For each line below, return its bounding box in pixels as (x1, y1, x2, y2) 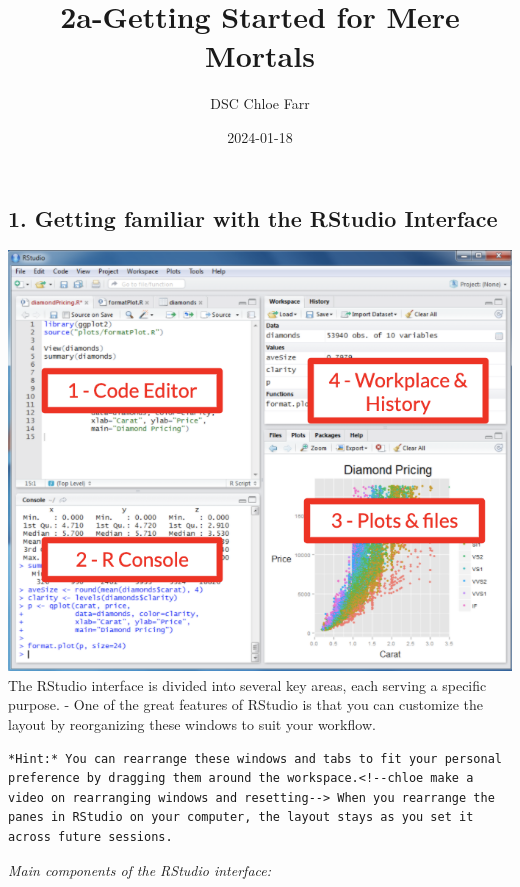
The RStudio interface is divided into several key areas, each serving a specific (8, 674, 487, 695)
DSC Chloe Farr (210, 93, 310, 114)
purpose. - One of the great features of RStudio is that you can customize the (8, 694, 484, 715)
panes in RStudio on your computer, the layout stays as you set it (8, 810, 474, 825)
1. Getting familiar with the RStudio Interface (8, 202, 498, 233)
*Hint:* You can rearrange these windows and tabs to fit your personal (8, 751, 502, 766)
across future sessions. (8, 830, 173, 845)
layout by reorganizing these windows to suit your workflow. (8, 714, 376, 735)
